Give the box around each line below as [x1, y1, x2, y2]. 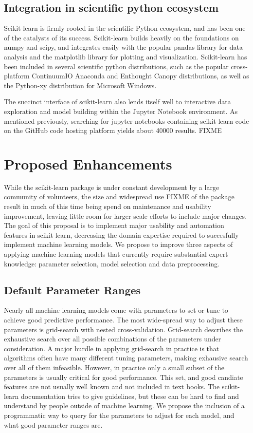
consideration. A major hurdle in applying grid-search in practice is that [4, 343, 219, 353]
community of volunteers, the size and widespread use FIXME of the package [4, 191, 235, 202]
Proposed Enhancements [4, 153, 172, 173]
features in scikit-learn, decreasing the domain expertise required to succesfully [4, 229, 239, 240]
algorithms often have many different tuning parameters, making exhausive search [4, 353, 248, 363]
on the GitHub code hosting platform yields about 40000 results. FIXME [4, 125, 222, 135]
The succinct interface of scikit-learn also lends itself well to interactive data [4, 96, 231, 107]
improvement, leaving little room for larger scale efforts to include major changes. [4, 210, 247, 221]
